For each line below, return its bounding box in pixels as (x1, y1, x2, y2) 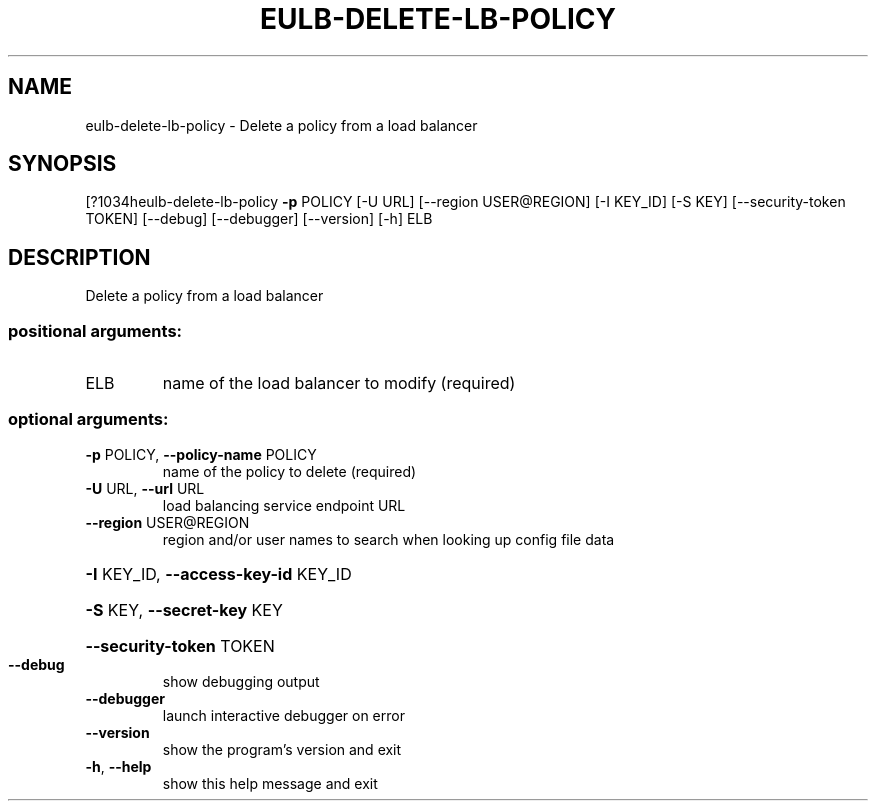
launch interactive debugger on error (162, 706, 405, 724)
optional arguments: (8, 409, 169, 430)
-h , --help (85, 757, 152, 775)
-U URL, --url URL (85, 479, 205, 497)
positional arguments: (8, 320, 183, 341)
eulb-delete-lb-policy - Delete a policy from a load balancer (85, 116, 478, 134)
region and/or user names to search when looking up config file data (162, 530, 615, 548)
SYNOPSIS (8, 151, 117, 177)
